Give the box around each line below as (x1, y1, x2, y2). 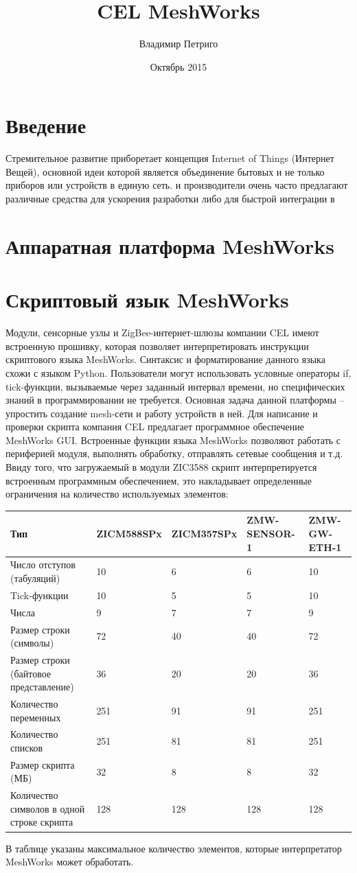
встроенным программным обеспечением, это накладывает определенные (5, 473, 312, 487)
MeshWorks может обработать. (5, 854, 134, 869)
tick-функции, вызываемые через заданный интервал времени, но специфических (5, 379, 345, 393)
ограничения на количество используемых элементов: (5, 487, 229, 501)
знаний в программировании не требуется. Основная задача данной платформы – (5, 393, 345, 407)
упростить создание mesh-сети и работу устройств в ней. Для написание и (5, 406, 318, 420)
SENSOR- (246, 526, 295, 540)
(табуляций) (10, 570, 60, 585)
